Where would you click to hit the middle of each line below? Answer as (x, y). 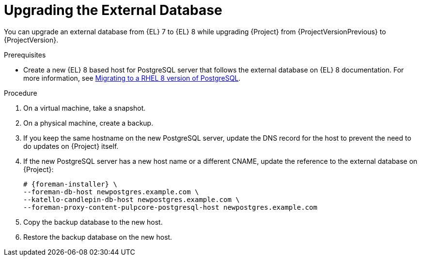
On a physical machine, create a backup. (88, 123)
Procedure (21, 93)
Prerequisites (25, 55)
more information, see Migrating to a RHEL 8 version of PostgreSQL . (132, 78)
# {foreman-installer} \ (70, 184)
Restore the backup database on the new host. (98, 237)
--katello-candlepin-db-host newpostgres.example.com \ (132, 199)
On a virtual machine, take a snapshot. (85, 108)
